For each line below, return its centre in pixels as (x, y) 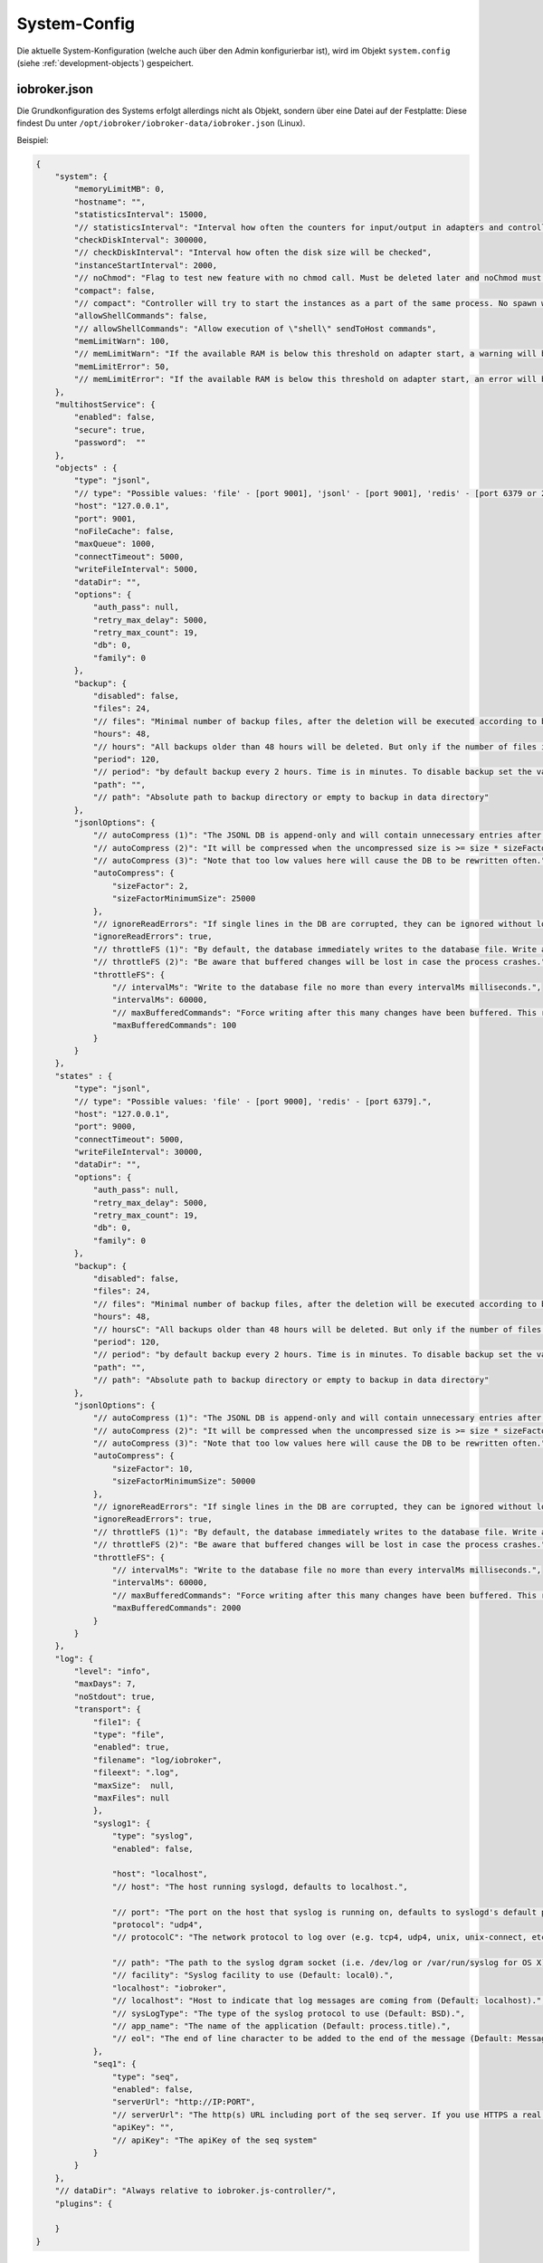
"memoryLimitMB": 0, (119, 189)
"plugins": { (84, 2203)
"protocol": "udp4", (157, 1924)
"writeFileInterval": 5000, (136, 569)
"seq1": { (114, 2064)
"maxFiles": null (131, 1798)
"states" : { (84, 1076)
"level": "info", (112, 1671)
